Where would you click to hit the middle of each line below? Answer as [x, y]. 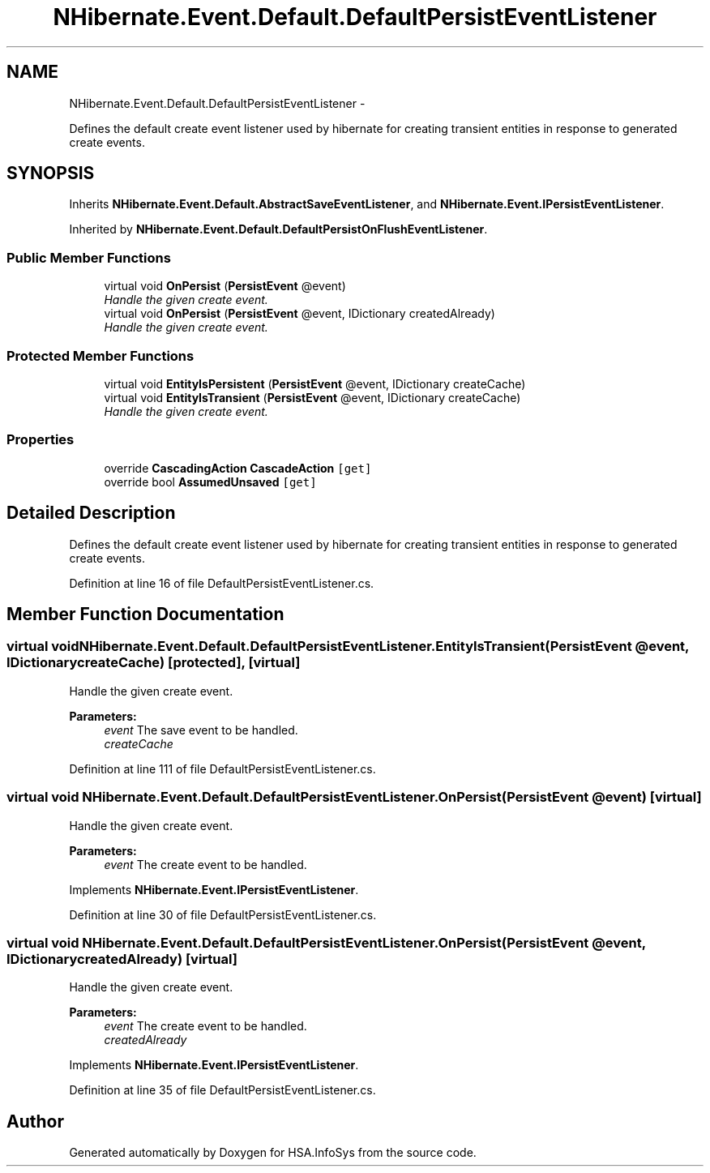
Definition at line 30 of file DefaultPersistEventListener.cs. [223, 914]
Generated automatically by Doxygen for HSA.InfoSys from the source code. [273, 1153]
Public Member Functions [89, 257]
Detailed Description [91, 513]
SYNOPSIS [51, 173]
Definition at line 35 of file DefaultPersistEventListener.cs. [222, 1090]
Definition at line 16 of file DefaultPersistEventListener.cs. [222, 583]
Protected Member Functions [101, 355]
